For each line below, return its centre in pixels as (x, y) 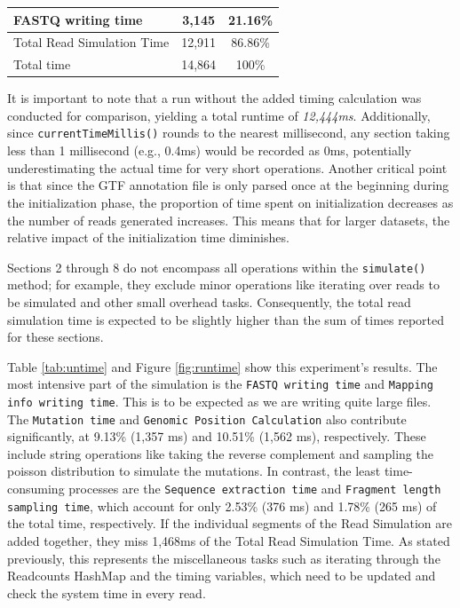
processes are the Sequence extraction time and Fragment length (255, 489)
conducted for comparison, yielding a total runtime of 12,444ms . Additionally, (219, 115)
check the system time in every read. (107, 592)
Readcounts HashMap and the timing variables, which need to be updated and (222, 576)
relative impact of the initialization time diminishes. (148, 237)
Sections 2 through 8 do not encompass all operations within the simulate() (217, 267)
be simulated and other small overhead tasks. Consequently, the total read (209, 301)
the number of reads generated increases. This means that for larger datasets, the (229, 220)
